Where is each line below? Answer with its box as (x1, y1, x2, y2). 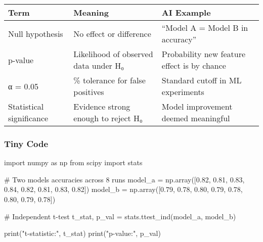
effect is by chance (161, 60, 226, 71)
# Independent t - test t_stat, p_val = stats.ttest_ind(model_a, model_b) (4, 211, 236, 221)
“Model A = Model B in (161, 22, 248, 33)
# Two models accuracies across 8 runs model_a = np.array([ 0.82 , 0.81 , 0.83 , (4, 174, 245, 184)
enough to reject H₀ (73, 112, 143, 124)
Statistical (8, 101, 44, 112)
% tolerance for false (73, 74, 146, 86)
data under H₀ (73, 60, 124, 71)
